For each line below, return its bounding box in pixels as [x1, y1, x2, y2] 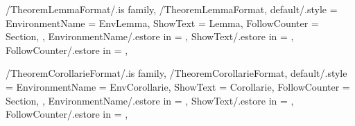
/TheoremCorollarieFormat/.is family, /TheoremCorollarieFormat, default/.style [6, 66, 347, 80]
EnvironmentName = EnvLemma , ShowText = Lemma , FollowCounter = [6, 15, 319, 30]
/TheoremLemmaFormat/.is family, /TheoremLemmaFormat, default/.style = [6, 2, 338, 16]
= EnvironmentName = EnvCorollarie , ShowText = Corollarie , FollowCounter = [6, 79, 350, 93]
